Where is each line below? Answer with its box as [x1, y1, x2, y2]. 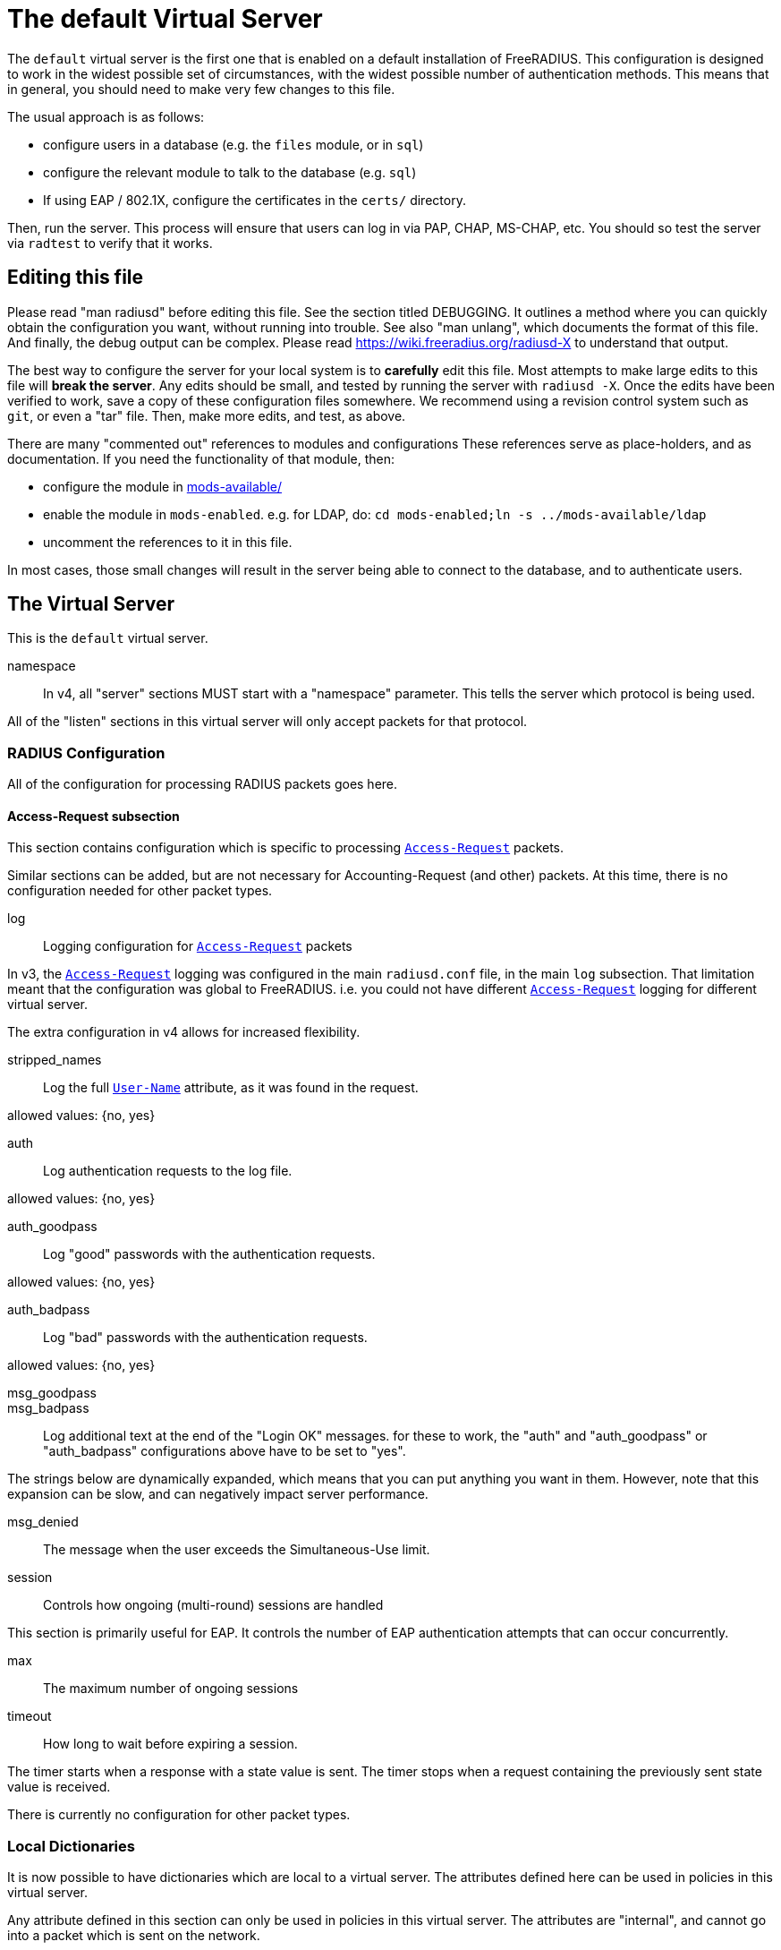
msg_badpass [7, 1400, 89, 1416]
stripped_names [7, 1052, 102, 1068]
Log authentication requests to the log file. [43, 1163, 293, 1179]
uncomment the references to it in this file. [43, 534, 293, 550]
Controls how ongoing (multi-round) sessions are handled [43, 1597, 384, 1613]
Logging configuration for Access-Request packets [43, 938, 352, 954]
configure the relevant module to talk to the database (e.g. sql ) [43, 164, 417, 180]
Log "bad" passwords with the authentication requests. [43, 1330, 368, 1346]
